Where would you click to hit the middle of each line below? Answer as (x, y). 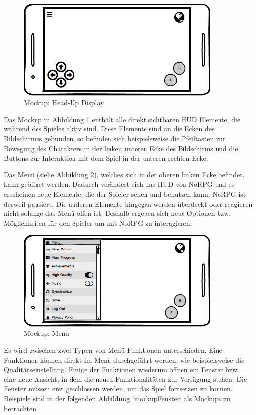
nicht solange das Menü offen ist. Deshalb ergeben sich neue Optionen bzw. (118, 213)
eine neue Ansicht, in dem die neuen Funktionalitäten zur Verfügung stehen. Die (126, 379)
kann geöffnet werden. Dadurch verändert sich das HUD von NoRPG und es (119, 184)
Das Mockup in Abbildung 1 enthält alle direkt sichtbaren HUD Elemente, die (122, 119)
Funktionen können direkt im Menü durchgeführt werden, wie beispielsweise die (124, 359)
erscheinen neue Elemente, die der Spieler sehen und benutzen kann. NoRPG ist (125, 193)
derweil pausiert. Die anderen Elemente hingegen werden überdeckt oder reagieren (128, 203)
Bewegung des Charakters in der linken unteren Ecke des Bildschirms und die (121, 148)
